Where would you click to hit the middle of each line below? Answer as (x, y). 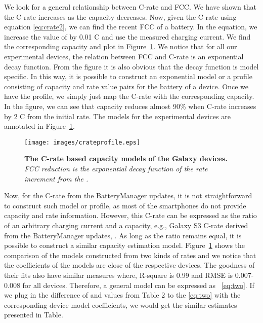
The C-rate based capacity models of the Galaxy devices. (126, 158)
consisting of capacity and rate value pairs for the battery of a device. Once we (126, 86)
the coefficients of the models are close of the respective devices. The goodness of (129, 265)
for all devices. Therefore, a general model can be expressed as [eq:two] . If (138, 285)
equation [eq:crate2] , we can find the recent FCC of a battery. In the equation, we (131, 27)
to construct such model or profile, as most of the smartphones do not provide (125, 205)
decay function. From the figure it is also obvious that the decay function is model (131, 66)
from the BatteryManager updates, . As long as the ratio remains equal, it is (123, 235)
